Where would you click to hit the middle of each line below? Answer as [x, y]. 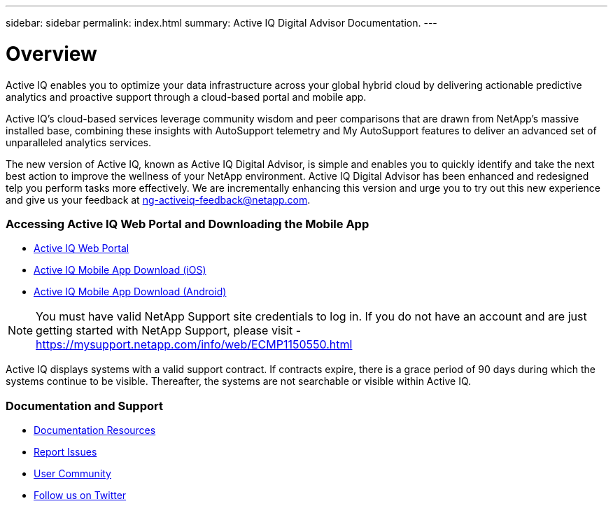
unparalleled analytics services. [78, 142]
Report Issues [65, 452]
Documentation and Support [84, 406]
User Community [72, 473]
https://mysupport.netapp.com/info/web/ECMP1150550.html [194, 345]
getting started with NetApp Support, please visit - [169, 331]
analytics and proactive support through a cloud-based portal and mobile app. [186, 97]
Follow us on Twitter [80, 495]
